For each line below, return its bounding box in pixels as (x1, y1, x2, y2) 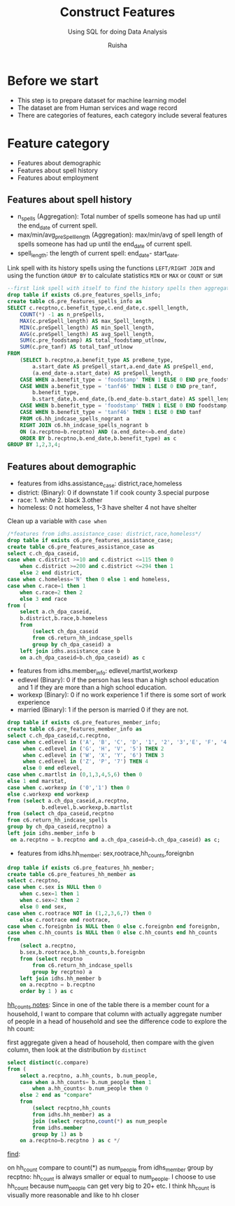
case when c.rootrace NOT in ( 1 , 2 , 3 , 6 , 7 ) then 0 (7, 910, 152, 917)
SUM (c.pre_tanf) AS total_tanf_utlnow (20, 344, 133, 351)
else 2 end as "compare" (20, 1092, 92, 1099)
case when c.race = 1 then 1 (7, 582, 86, 589)
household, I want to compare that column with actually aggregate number (7, 1009, 222, 1018)
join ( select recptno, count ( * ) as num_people (32, 1118, 168, 1125)
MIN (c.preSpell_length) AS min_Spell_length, (20, 324, 155, 331)
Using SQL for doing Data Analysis (67, 27, 168, 36)
